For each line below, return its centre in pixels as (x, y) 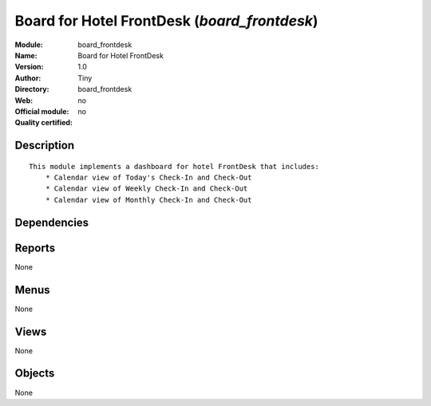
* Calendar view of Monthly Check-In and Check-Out (148, 200)
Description (45, 146)
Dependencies (52, 222)
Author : (28, 78)
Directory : (32, 89)
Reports (35, 248)
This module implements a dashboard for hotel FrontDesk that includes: (174, 166)
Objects (35, 374)
